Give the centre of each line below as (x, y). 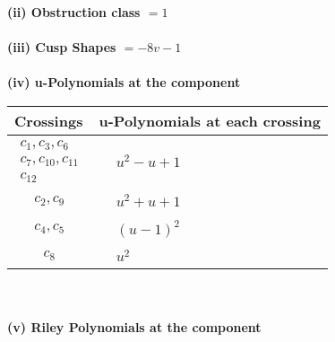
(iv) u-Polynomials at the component (124, 82)
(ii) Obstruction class (74, 12)
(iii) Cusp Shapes (62, 47)
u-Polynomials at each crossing (210, 120)
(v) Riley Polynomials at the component (134, 326)
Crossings (49, 120)
